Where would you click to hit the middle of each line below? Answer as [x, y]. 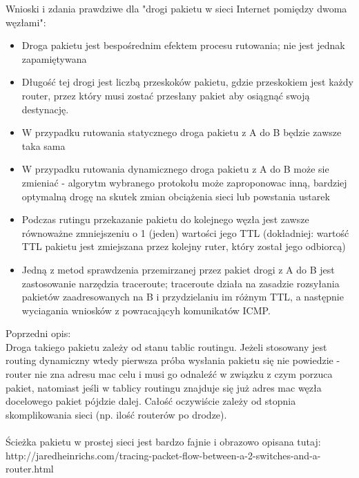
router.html [30, 469]
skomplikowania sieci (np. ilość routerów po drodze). [116, 414]
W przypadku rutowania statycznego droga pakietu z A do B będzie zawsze [182, 132]
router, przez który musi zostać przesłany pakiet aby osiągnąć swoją [166, 95]
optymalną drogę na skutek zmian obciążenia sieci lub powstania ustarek [176, 196]
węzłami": [26, 22]
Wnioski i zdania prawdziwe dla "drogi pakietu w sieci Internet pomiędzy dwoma [176, 8]
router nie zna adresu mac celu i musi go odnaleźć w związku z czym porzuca [169, 374]
